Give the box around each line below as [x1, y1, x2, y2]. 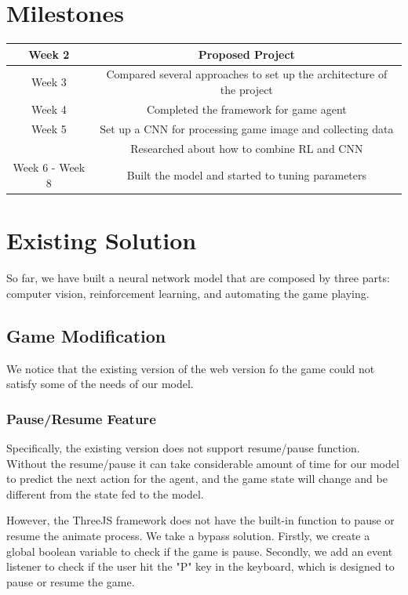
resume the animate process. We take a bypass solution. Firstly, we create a [6, 528, 370, 544]
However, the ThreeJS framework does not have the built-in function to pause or [6, 512, 395, 528]
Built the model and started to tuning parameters [126, 167, 367, 183]
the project [220, 82, 273, 98]
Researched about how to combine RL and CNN [130, 140, 363, 156]
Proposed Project [198, 45, 295, 62]
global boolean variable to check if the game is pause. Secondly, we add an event [6, 542, 393, 559]
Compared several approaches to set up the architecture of [106, 66, 388, 82]
